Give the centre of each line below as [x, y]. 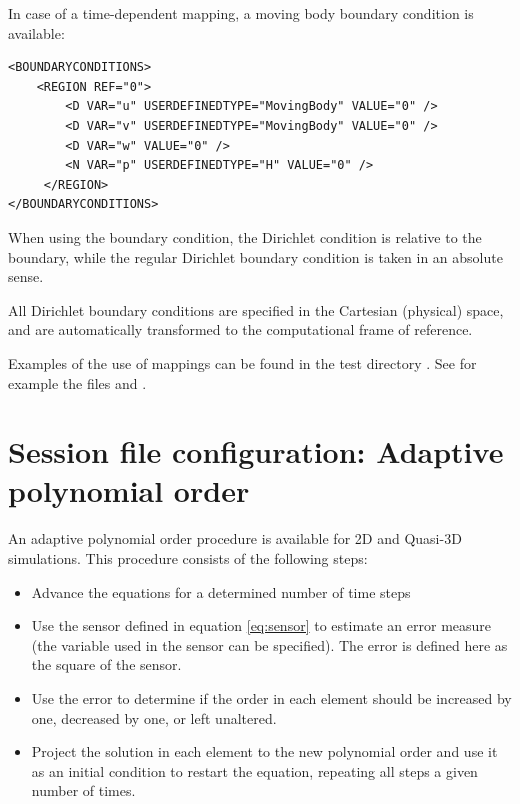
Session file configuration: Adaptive [256, 451]
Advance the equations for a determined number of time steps [221, 591]
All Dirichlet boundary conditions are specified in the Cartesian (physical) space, [256, 309]
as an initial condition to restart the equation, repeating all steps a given [254, 770]
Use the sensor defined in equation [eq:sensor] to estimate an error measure [261, 625]
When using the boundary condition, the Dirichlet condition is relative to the [245, 236]
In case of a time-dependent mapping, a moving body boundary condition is [241, 13]
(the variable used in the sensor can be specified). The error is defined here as [269, 644]
